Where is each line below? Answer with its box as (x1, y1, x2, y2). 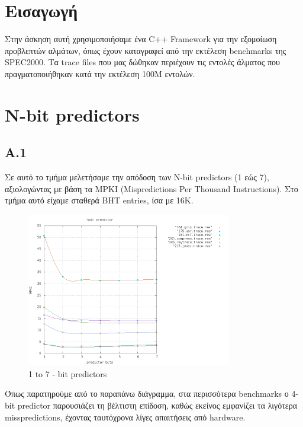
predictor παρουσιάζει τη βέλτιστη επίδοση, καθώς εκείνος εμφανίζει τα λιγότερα (17, 399, 298, 412)
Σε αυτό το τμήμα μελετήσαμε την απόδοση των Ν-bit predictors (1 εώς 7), (5, 171, 269, 183)
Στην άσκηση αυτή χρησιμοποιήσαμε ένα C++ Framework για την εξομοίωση (5, 33, 277, 45)
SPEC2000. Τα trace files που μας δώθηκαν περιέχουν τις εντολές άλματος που (5, 56, 281, 68)
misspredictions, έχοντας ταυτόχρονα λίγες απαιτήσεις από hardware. (5, 410, 246, 423)
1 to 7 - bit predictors (28, 367, 107, 380)
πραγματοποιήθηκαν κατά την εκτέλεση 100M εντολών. (5, 67, 195, 79)
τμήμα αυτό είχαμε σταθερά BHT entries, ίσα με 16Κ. (5, 194, 194, 206)
